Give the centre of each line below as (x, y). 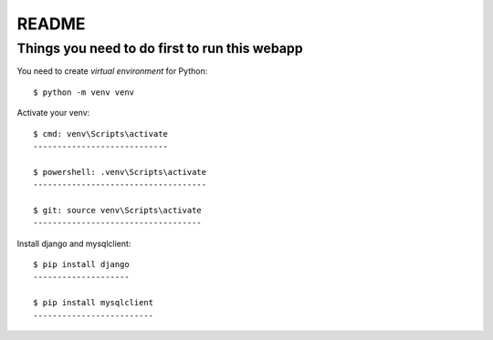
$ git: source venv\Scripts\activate (118, 210)
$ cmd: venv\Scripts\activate (101, 134)
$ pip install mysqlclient (94, 303)
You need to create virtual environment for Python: (112, 71)
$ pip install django (81, 265)
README (51, 24)
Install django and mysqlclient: (74, 243)
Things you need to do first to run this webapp (160, 48)
